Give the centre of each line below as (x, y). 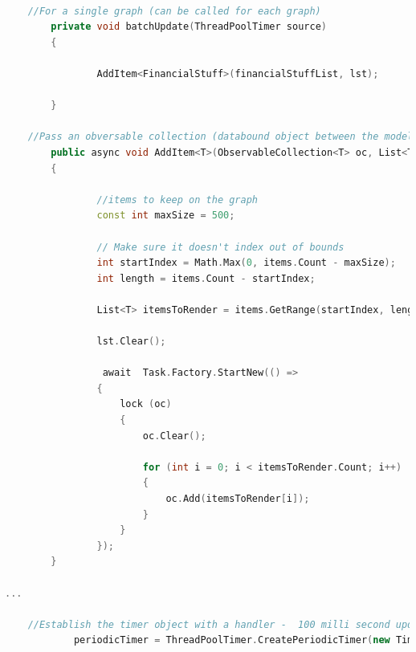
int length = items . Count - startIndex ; (206, 278)
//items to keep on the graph (177, 200)
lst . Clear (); (131, 342)
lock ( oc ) (146, 404)
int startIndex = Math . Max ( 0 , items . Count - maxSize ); (246, 263)
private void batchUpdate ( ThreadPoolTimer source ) (189, 27)
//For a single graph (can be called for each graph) (174, 11)
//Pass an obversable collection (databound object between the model (220, 137)
